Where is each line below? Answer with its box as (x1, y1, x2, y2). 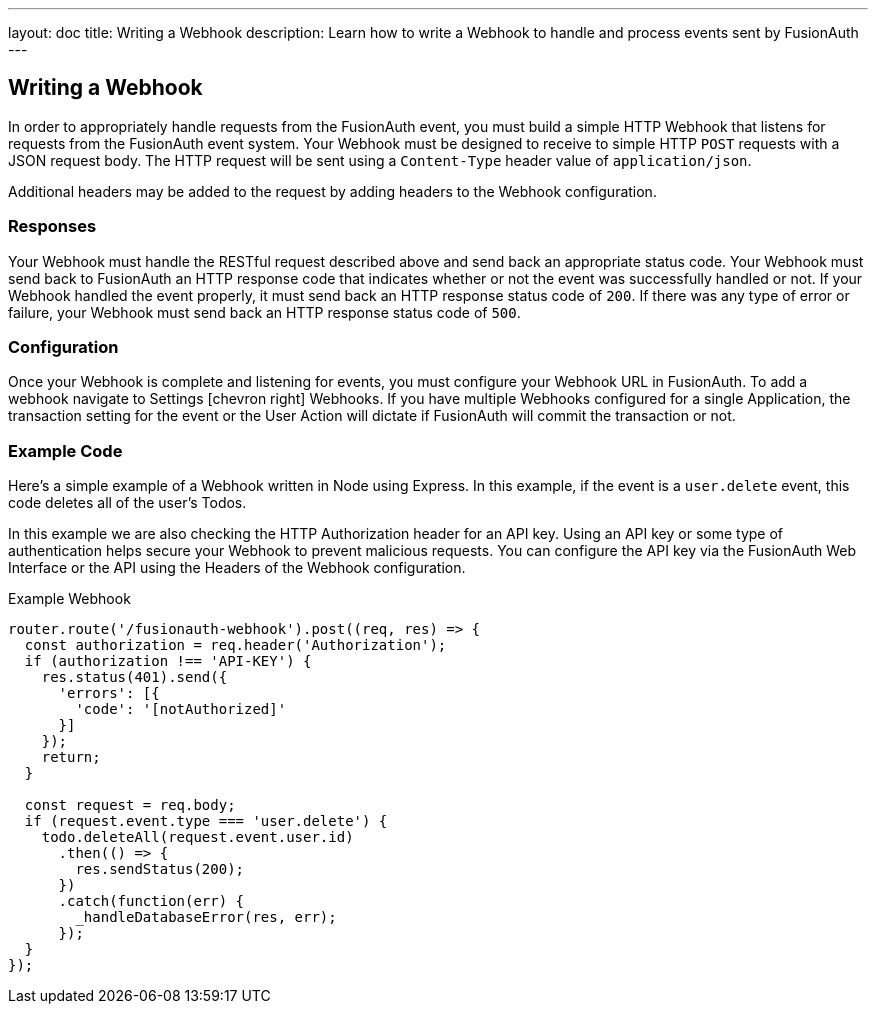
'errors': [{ (58, 685, 160, 702)
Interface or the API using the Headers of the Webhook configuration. (8, 559, 466, 577)
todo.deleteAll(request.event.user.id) (41, 829, 354, 846)
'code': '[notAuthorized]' (75, 701, 287, 718)
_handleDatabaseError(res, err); (75, 909, 337, 926)
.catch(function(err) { (58, 893, 245, 910)
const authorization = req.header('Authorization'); (24, 637, 447, 654)
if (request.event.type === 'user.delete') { (24, 813, 388, 830)
